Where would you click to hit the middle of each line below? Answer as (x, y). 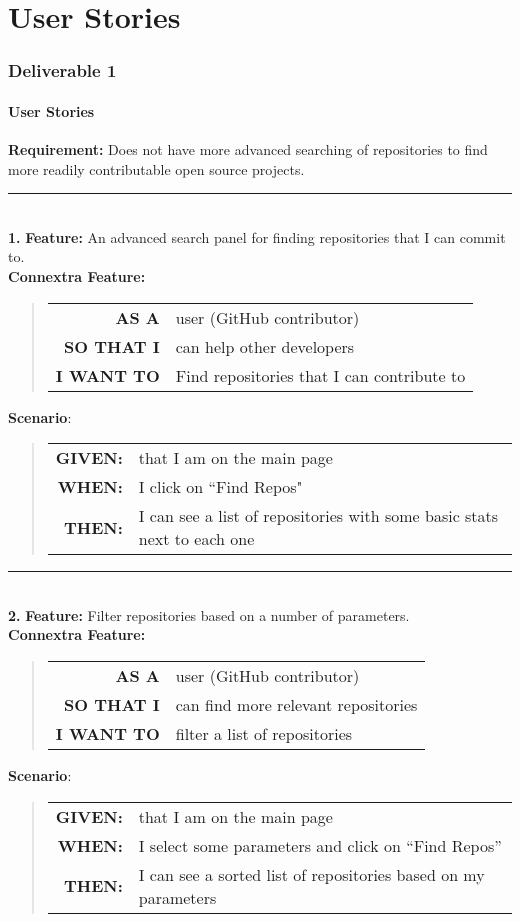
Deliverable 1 (62, 70)
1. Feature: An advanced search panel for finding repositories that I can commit (257, 236)
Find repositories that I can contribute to (320, 375)
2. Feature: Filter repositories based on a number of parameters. (209, 614)
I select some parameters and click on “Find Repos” (320, 845)
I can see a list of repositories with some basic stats (318, 516)
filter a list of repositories (264, 733)
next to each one (196, 539)
